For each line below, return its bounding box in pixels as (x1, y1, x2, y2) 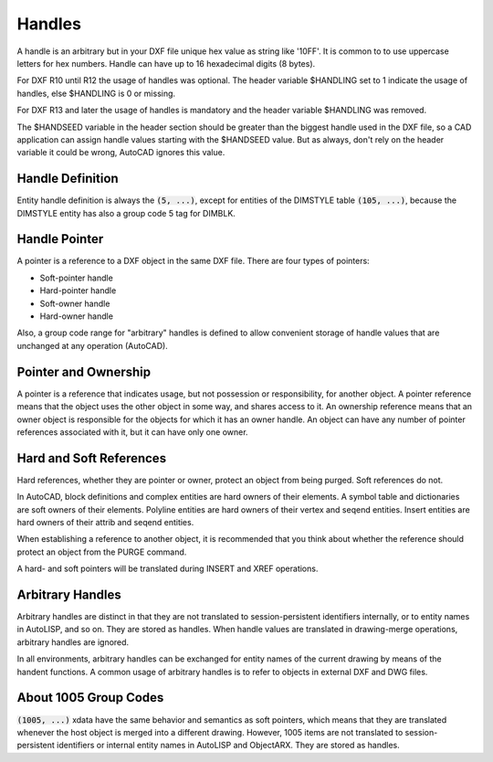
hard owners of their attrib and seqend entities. (16, 516, 194, 527)
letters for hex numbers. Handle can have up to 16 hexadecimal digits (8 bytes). (16, 58, 316, 69)
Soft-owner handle (39, 298, 110, 309)
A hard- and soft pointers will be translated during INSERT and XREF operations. (16, 563, 319, 575)
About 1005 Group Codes (16, 690, 164, 705)
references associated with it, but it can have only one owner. (16, 426, 248, 438)
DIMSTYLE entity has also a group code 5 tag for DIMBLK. (16, 207, 236, 218)
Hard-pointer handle (39, 285, 117, 296)
